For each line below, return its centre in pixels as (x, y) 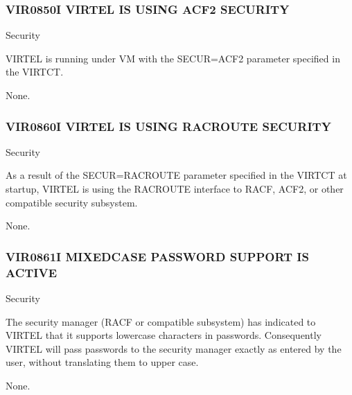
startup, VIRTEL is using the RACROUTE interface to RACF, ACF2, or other (175, 188)
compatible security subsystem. (72, 202)
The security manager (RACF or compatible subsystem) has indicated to (161, 321)
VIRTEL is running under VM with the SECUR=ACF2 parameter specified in (173, 58)
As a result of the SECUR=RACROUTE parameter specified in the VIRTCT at (176, 175)
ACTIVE (32, 272)
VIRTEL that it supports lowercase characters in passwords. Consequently (164, 335)
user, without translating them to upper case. (102, 362)
